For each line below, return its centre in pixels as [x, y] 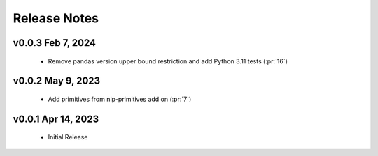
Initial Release [68, 137]
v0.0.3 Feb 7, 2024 [54, 43]
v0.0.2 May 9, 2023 [57, 81]
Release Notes [56, 18]
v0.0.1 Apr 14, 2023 [56, 119]
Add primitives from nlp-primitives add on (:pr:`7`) [120, 99]
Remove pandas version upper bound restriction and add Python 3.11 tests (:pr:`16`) [168, 61]
